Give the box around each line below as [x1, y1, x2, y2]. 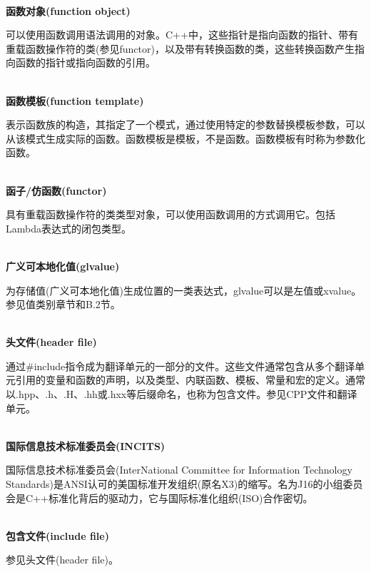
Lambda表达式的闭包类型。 [6, 220, 131, 235]
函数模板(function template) [6, 93, 144, 108]
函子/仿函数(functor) [6, 183, 107, 198]
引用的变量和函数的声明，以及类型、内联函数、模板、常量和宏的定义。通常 [15, 372, 365, 387]
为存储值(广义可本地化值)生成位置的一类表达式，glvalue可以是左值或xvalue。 [6, 282, 362, 297]
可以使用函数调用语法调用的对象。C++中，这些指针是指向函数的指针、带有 [6, 27, 358, 42]
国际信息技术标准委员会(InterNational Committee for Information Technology [6, 462, 352, 477]
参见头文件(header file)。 [6, 552, 118, 567]
